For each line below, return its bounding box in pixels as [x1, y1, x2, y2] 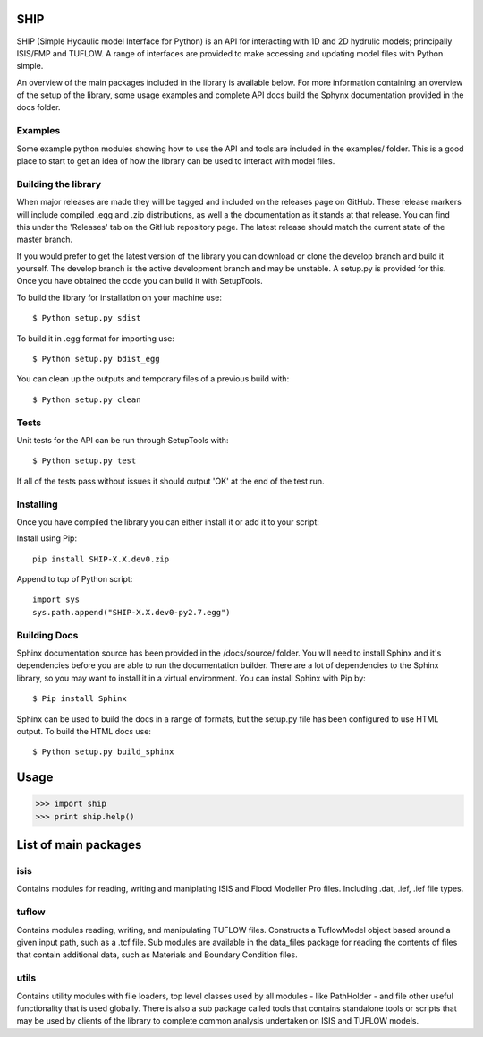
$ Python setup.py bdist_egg [32, 354, 160, 364]
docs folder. [16, 102, 62, 113]
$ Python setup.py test [32, 456, 137, 466]
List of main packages [16, 837, 142, 853]
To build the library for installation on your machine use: [16, 292, 223, 303]
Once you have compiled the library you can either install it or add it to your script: [16, 516, 319, 527]
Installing [16, 498, 58, 510]
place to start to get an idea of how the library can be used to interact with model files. [16, 156, 335, 166]
